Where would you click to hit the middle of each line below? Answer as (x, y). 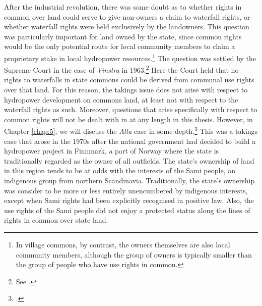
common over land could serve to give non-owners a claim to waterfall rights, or (127, 16)
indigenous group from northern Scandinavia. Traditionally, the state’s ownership (129, 181)
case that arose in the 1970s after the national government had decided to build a (130, 141)
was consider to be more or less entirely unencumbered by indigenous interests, (126, 190)
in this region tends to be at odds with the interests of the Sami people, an (120, 170)
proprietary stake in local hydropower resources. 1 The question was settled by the (130, 57)
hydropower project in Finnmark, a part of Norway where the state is (112, 151)
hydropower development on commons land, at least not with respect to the (121, 99)
